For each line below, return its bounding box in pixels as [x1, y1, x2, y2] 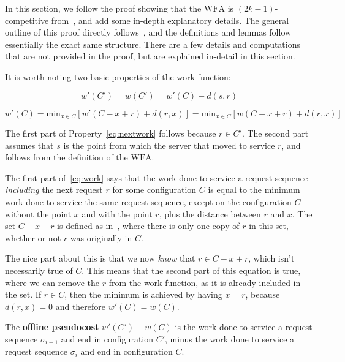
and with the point [82, 207, 153, 220]
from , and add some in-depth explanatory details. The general [51, 13, 289, 26]
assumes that [5, 138, 54, 151]
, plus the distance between [159, 207, 261, 220]
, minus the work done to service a [165, 332, 295, 345]
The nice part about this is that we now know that [5, 252, 195, 265]
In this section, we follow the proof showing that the [5, 2, 202, 14]
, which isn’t [248, 252, 295, 265]
